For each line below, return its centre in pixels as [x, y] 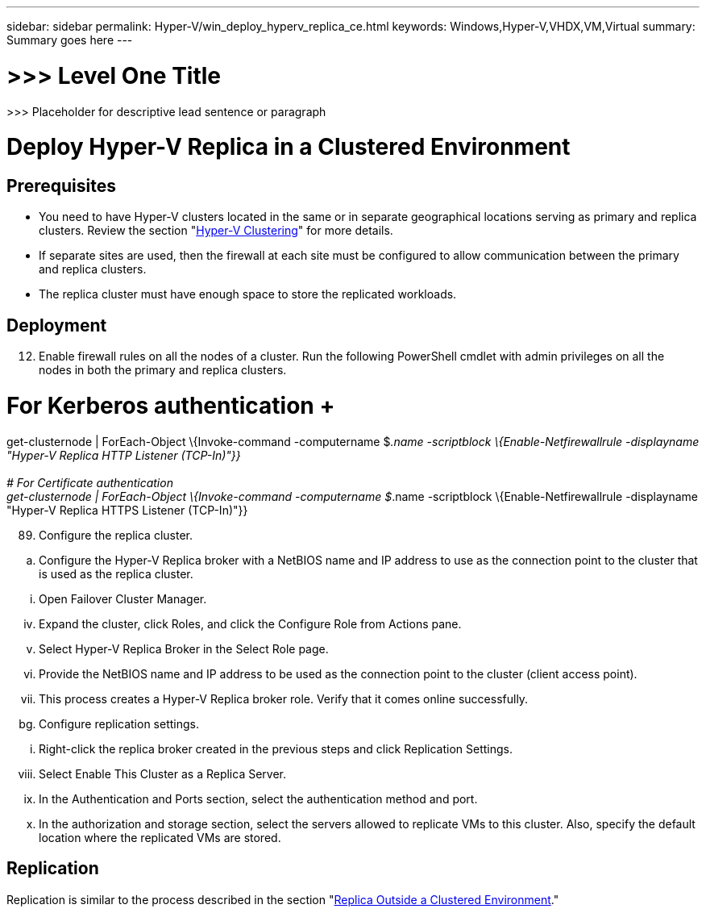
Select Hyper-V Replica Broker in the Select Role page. [184, 648]
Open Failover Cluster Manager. [123, 598]
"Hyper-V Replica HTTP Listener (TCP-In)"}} [124, 455]
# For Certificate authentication [90, 482]
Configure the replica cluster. [116, 535]
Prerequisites [61, 186]
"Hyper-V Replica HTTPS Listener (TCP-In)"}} [127, 510]
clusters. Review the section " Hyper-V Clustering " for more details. [216, 231]
